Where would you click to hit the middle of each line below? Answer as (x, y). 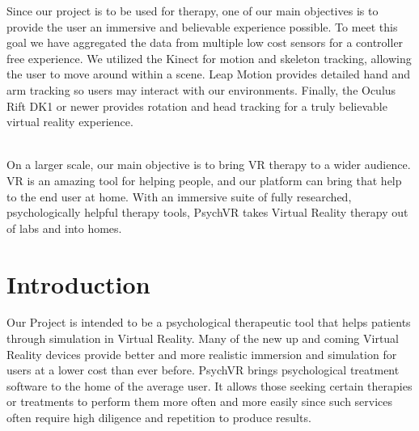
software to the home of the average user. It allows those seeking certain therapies (209, 385)
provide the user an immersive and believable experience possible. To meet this (202, 26)
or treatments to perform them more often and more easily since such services (200, 401)
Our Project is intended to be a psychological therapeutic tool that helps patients (209, 322)
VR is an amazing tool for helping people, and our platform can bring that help (204, 180)
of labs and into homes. (64, 228)
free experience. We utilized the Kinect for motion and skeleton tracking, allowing (209, 58)
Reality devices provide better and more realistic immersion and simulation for (202, 354)
